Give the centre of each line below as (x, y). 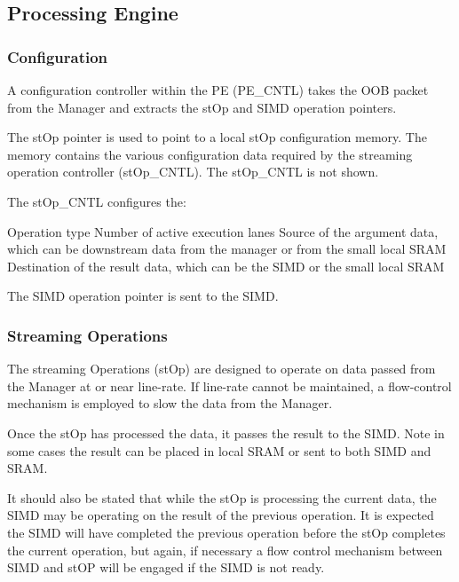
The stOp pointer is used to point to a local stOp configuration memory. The (217, 137)
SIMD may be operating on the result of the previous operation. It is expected (221, 515)
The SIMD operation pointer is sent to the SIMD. (143, 296)
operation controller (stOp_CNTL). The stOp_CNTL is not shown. (193, 172)
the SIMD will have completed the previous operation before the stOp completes (226, 532)
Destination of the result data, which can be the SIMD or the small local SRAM (226, 266)
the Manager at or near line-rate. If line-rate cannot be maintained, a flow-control (229, 385)
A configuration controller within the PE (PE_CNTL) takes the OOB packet (218, 90)
